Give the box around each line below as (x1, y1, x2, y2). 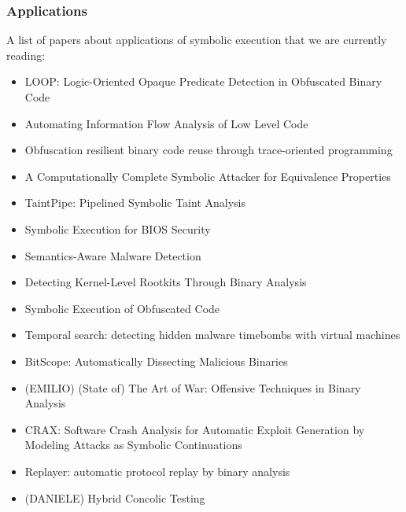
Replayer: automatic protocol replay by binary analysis (24, 462, 290, 479)
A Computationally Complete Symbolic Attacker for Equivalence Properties (24, 168, 391, 184)
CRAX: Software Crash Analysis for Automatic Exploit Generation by (24, 421, 365, 437)
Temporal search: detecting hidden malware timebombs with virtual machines (24, 326, 400, 343)
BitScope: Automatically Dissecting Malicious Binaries (24, 352, 288, 369)
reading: (6, 46, 46, 63)
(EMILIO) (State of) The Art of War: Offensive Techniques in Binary (24, 379, 361, 396)
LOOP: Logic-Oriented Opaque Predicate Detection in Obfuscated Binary (24, 73, 382, 90)
